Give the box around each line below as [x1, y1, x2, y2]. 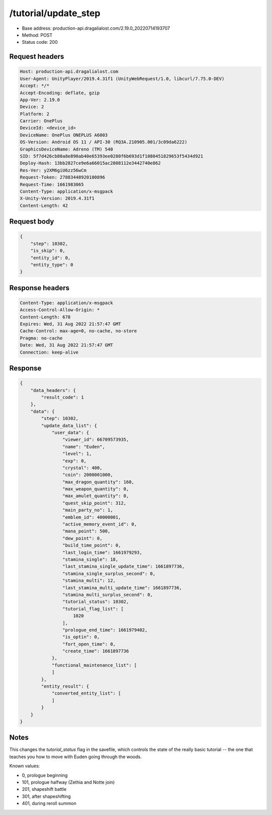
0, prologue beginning [22, 772, 68, 778]
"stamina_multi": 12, [62, 578, 116, 584]
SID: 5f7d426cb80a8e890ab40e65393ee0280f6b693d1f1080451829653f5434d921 [20, 154, 203, 159]
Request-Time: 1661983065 [20, 181, 84, 187]
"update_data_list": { [41, 423, 98, 428]
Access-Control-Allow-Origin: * [20, 307, 100, 313]
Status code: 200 [22, 39, 58, 45]
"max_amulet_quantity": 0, [62, 493, 129, 499]
